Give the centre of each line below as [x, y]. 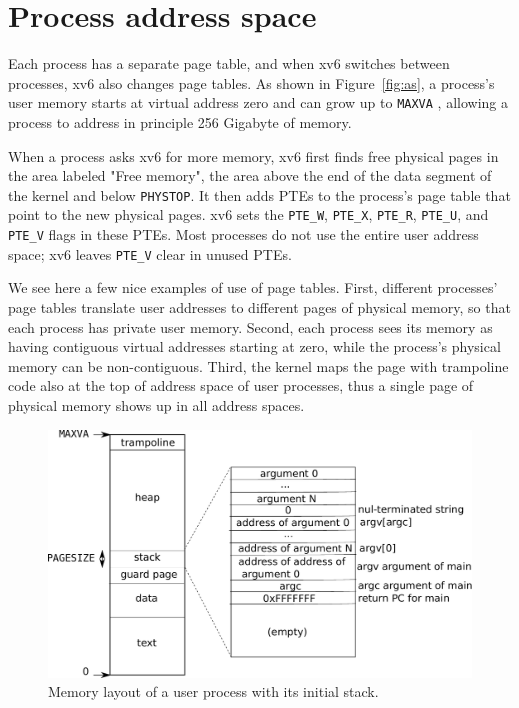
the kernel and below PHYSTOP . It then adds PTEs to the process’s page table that [259, 194]
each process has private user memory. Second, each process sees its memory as [250, 326]
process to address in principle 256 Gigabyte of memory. [180, 121]
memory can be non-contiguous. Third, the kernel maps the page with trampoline [258, 365]
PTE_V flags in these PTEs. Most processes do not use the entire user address [243, 234]
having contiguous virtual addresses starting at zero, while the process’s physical [254, 346]
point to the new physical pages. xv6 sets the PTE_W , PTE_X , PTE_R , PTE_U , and [248, 214]
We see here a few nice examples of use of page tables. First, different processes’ [253, 287]
